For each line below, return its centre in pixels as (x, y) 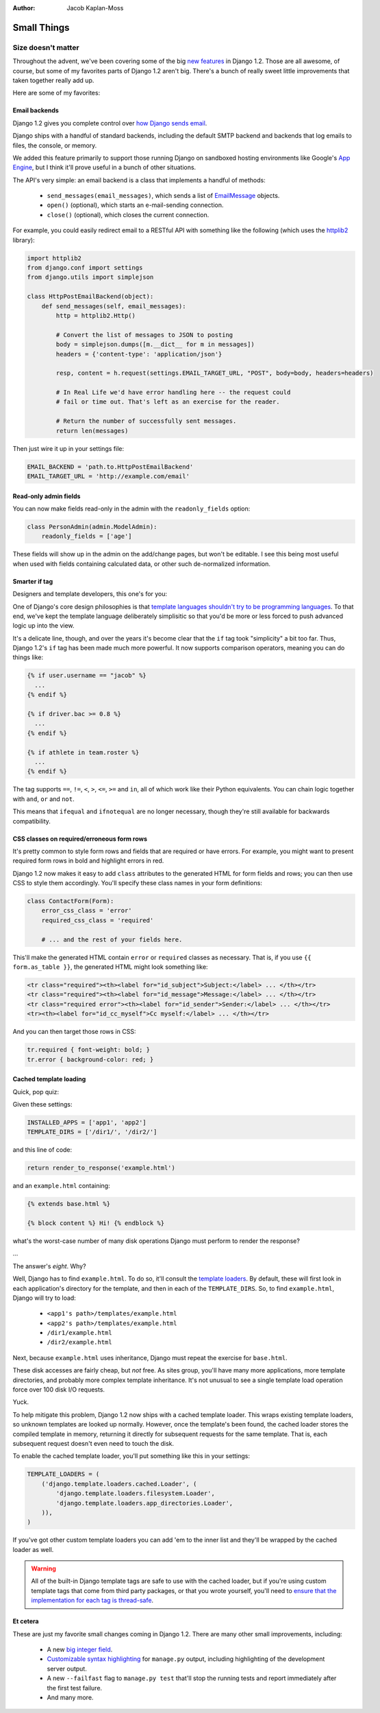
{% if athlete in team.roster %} (83, 752)
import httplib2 (54, 258)
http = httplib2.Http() (96, 316)
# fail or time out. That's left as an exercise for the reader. (168, 402)
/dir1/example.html (79, 1333)
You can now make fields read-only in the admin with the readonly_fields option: (131, 508)
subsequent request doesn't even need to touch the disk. (93, 1443)
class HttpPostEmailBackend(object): (90, 297)
